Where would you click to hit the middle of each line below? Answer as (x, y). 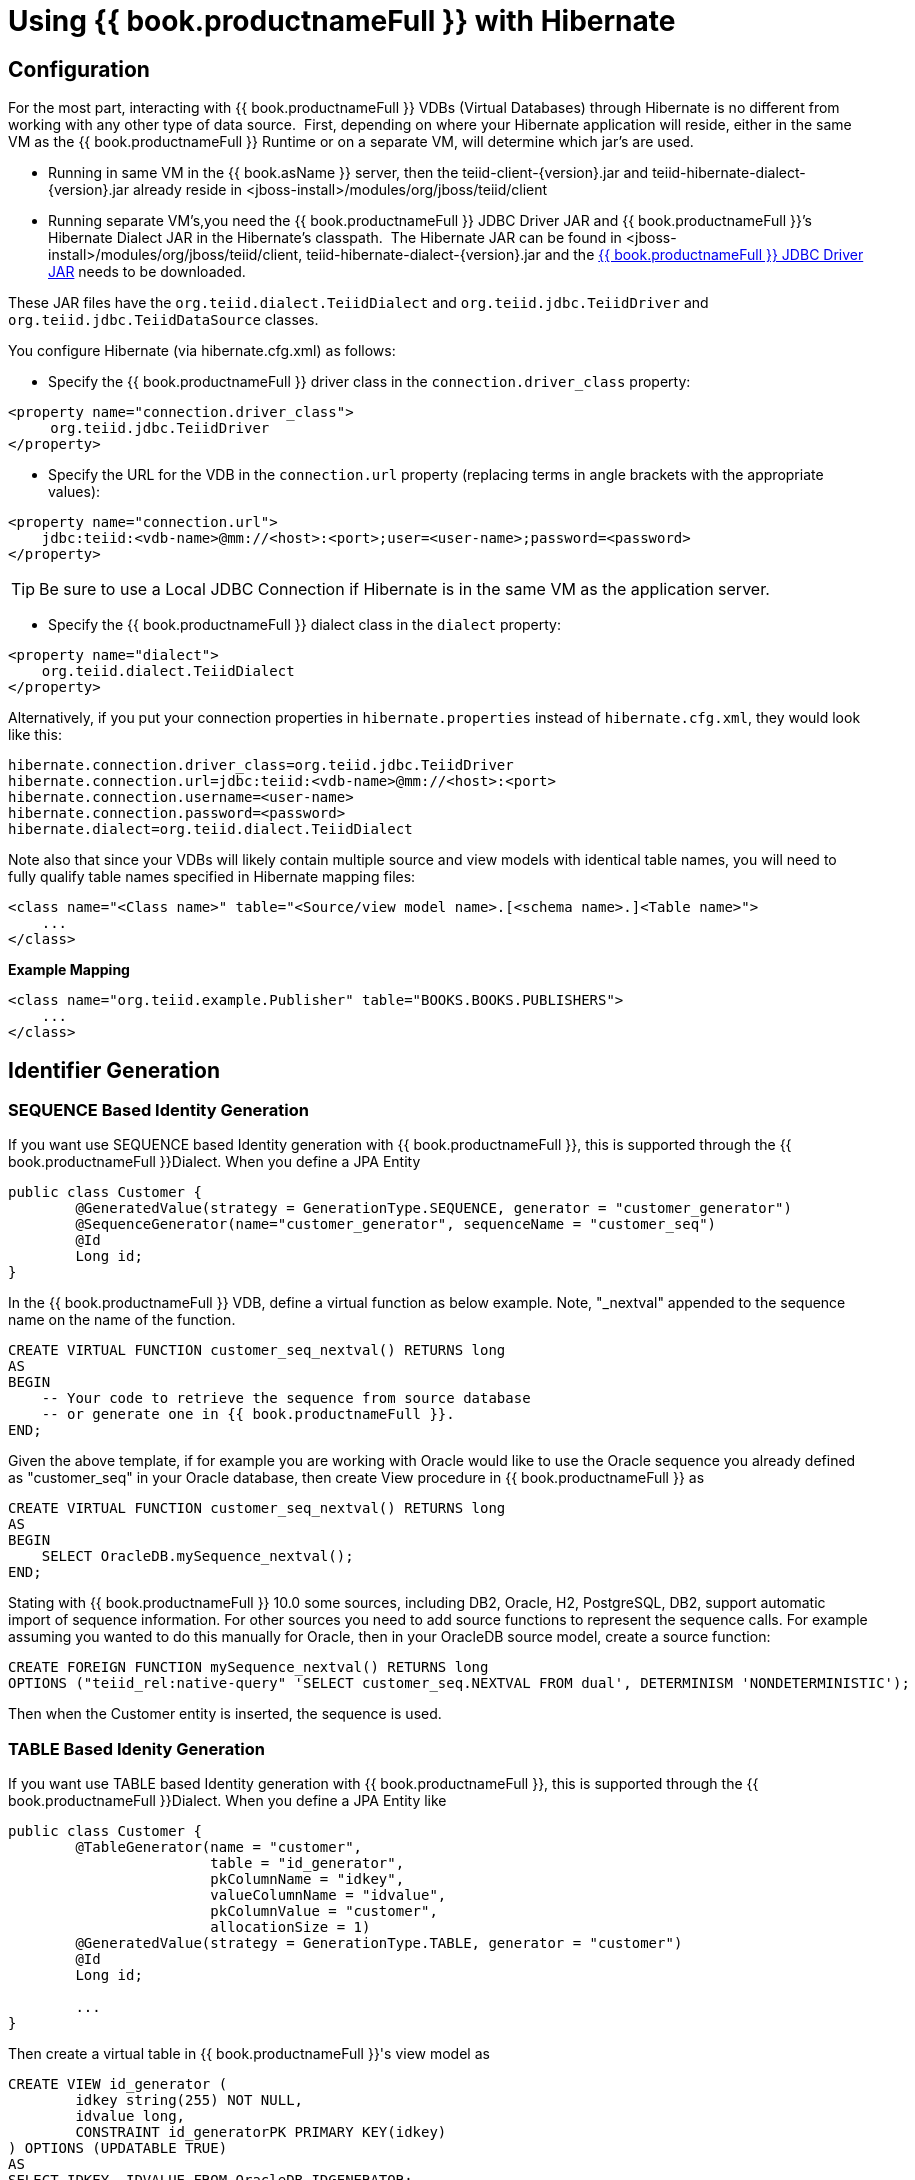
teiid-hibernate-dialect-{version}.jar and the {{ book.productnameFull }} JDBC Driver (585, 255)
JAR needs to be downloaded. (147, 272)
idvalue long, (130, 2116)
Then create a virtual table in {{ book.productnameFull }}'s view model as (249, 2054)
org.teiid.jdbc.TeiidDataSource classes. (163, 320)
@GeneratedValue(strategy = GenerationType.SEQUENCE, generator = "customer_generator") (433, 1208)
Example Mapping (69, 970)
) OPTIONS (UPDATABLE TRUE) (118, 2148)
